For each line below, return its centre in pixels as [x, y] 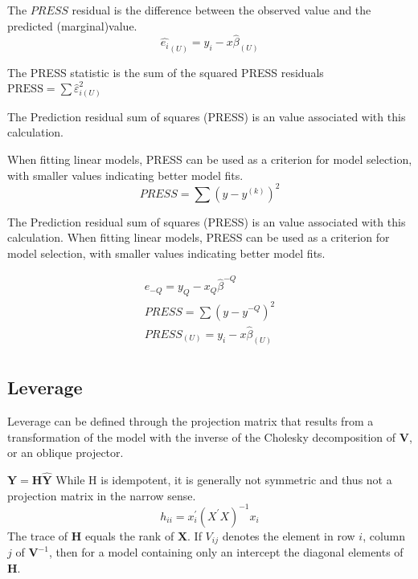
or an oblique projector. [66, 453]
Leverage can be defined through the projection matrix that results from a [191, 420]
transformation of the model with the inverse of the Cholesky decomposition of [202, 436]
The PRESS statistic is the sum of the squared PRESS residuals [166, 72]
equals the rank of [130, 535]
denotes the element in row [289, 535]
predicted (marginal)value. [72, 25]
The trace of [38, 535]
